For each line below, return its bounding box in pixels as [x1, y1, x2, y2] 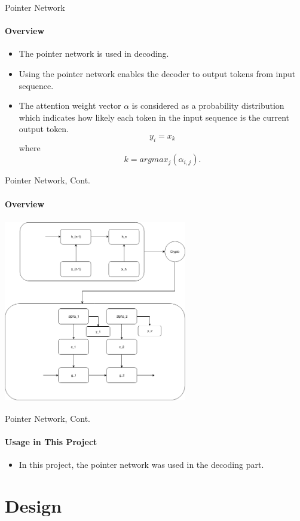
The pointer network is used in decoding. [19, 47, 169, 60]
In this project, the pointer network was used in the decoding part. [19, 458, 264, 471]
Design [5, 493, 62, 517]
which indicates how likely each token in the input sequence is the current [19, 111, 289, 123]
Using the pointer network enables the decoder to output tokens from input [19, 67, 296, 79]
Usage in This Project [5, 435, 97, 448]
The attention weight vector [19, 99, 121, 112]
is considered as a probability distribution [131, 99, 284, 112]
